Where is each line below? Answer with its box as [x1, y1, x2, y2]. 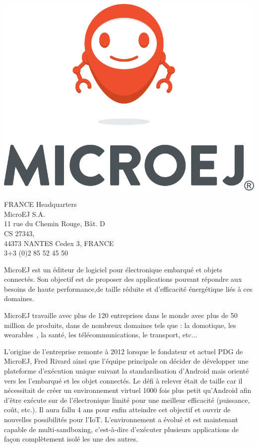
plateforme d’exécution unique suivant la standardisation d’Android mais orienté [4, 366, 249, 376]
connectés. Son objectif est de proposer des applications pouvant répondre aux [4, 274, 242, 284]
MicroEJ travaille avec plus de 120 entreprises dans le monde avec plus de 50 [4, 310, 238, 320]
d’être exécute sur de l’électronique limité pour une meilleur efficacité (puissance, [4, 394, 250, 405]
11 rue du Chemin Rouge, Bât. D [4, 218, 105, 229]
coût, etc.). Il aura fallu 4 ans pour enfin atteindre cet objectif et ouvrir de [4, 404, 231, 415]
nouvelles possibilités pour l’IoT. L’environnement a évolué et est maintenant [4, 414, 238, 424]
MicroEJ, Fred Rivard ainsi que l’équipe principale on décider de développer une [4, 356, 249, 366]
